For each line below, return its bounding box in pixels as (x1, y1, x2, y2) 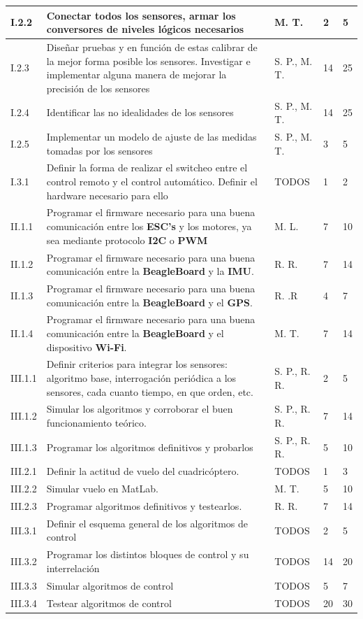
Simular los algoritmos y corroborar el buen (46, 401, 233, 416)
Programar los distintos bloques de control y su (46, 547, 249, 562)
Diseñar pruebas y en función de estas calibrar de (46, 39, 258, 54)
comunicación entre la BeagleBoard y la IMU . (46, 264, 254, 278)
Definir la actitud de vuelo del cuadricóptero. (46, 464, 239, 478)
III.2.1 (10, 464, 37, 478)
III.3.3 (10, 578, 37, 592)
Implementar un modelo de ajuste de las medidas (46, 129, 257, 143)
